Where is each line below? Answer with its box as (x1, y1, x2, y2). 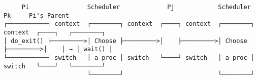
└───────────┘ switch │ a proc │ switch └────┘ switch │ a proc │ (4, 54, 254, 61)
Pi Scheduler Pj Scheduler (21, 4, 251, 11)
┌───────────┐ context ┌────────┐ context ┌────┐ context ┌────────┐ (4, 20, 254, 28)
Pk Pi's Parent (4, 12, 69, 19)
